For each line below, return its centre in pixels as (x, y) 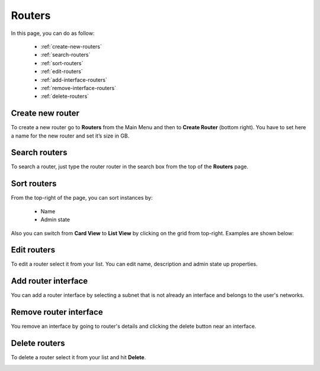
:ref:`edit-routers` (62, 72)
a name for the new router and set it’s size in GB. (70, 136)
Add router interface (49, 281)
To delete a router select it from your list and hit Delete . (79, 357)
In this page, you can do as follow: (53, 33)
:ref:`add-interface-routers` (74, 79)
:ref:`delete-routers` (65, 96)
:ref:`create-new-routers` (71, 46)
